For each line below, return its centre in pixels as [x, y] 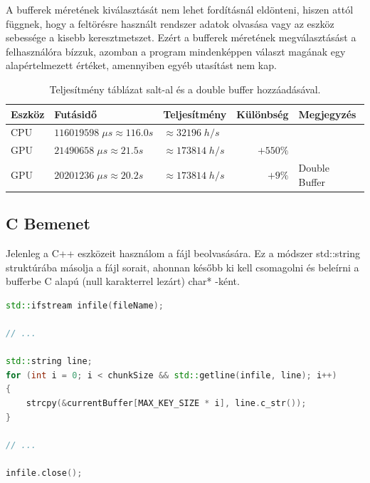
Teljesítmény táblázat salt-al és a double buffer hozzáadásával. [185, 89]
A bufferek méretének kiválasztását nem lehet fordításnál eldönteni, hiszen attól [180, 9]
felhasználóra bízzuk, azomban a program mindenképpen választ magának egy [176, 51]
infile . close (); [44, 473]
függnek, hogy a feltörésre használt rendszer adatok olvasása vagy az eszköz [170, 23]
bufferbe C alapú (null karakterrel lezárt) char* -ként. [123, 281]
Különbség [263, 114]
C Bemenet [48, 223]
